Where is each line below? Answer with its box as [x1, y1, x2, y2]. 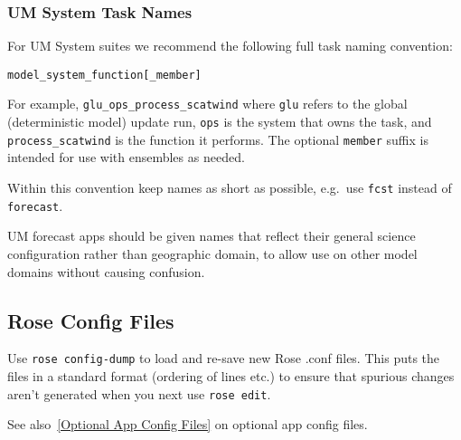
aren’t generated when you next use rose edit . [7, 384, 271, 403]
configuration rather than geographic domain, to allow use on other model [7, 244, 418, 263]
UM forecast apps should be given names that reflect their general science [7, 226, 416, 245]
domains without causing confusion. [7, 262, 205, 281]
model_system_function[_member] [7, 68, 202, 81]
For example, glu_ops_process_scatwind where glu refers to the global [7, 94, 408, 113]
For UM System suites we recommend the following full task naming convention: [7, 36, 453, 55]
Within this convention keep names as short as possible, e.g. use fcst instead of [7, 178, 452, 197]
